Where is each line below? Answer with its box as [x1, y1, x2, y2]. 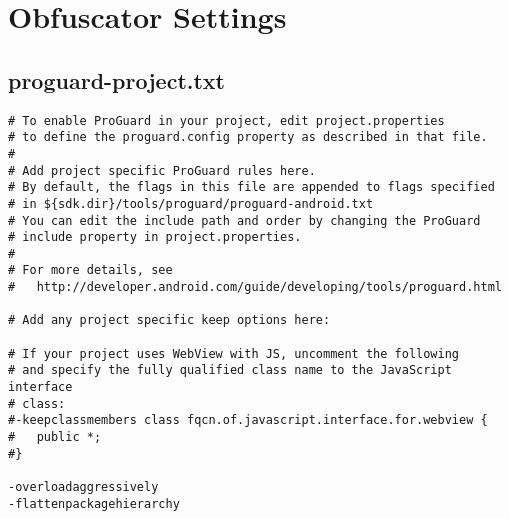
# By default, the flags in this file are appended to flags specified [8, 180, 495, 195]
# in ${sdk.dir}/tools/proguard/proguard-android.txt [8, 196, 374, 211]
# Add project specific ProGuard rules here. [8, 163, 316, 178]
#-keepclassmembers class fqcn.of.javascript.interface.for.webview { [8, 413, 488, 428]
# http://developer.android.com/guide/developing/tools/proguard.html [8, 280, 502, 295]
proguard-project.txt [8, 64, 225, 95]
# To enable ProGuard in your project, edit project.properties [8, 113, 445, 128]
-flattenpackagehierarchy [8, 496, 180, 511]
